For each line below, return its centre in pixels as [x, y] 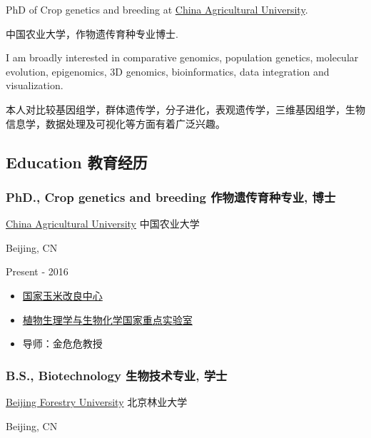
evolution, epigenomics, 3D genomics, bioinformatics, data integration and [168, 71]
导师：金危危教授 [62, 343]
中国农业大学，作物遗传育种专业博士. [92, 33]
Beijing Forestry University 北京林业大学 [97, 401]
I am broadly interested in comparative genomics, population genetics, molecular [182, 57]
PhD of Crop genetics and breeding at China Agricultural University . [157, 9]
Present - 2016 [37, 271]
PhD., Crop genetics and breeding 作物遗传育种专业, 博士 [171, 197]
